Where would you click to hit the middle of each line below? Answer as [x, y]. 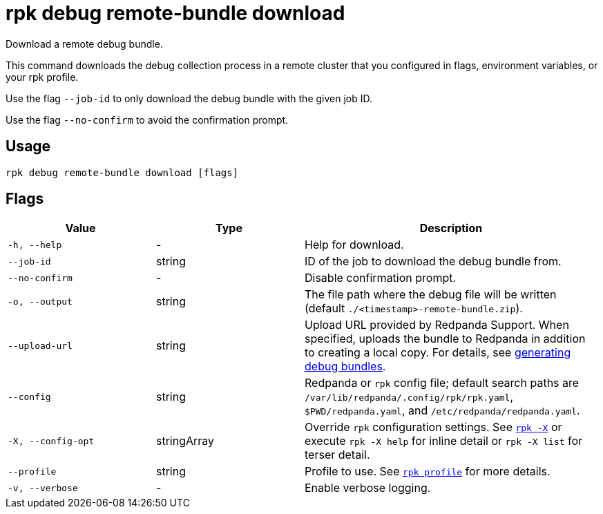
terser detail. [337, 455]
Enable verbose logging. [368, 488]
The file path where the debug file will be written [431, 295]
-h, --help [35, 245]
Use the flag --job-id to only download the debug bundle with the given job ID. [189, 98]
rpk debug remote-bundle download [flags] [122, 172]
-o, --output [40, 301]
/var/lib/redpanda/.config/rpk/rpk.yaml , [409, 397]
